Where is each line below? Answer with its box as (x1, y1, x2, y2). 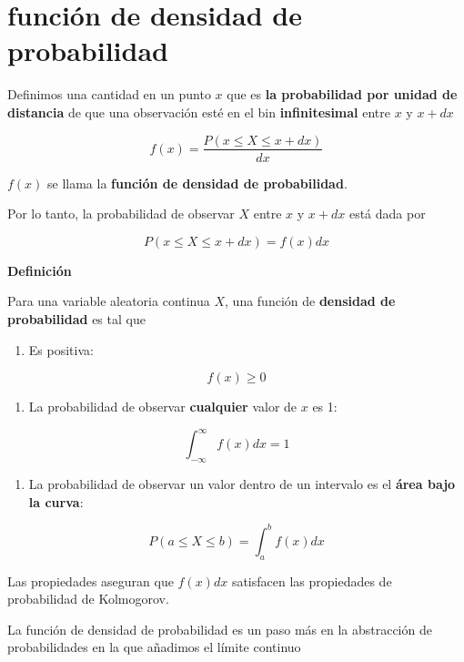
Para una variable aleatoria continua (7, 291, 210, 311)
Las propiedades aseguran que (7, 571, 174, 590)
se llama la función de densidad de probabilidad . (47, 173, 348, 192)
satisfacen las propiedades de (231, 571, 392, 590)
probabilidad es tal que (7, 309, 146, 328)
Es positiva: (28, 340, 94, 359)
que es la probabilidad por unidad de (227, 85, 458, 104)
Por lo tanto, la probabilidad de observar (7, 204, 235, 223)
